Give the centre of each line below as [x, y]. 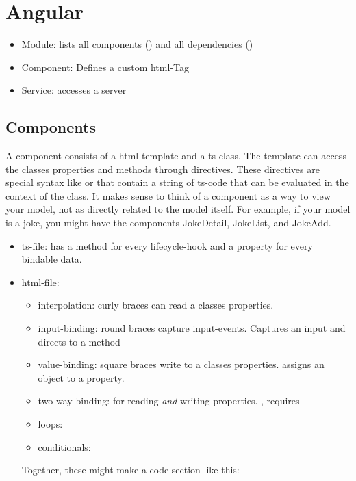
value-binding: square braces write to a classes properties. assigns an [181, 364]
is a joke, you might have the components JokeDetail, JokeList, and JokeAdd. [168, 223]
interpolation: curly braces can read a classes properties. [156, 305]
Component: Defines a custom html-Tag [105, 67]
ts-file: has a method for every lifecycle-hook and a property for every [167, 245]
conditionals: [64, 446]
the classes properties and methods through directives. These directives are [163, 169]
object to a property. [81, 377]
